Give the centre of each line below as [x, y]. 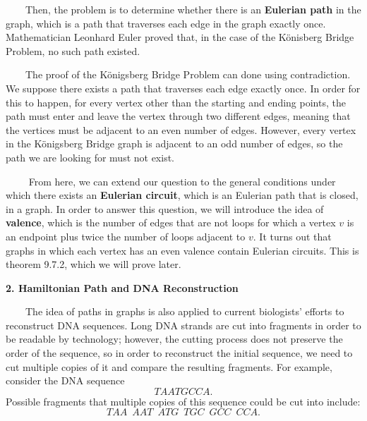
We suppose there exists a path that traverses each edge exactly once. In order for [183, 88]
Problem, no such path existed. [73, 50]
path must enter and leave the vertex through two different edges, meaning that [178, 116]
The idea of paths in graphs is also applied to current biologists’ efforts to [185, 311]
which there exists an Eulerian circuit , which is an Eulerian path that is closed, [182, 195]
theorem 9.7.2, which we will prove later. [94, 264]
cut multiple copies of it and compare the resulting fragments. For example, [169, 366]
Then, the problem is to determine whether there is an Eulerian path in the [193, 9]
